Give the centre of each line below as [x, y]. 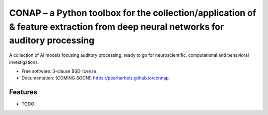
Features [23, 92]
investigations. [24, 62]
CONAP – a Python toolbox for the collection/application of [133, 13]
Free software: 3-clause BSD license [59, 71]
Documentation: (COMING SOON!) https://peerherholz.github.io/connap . [96, 78]
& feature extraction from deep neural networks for [117, 27]
